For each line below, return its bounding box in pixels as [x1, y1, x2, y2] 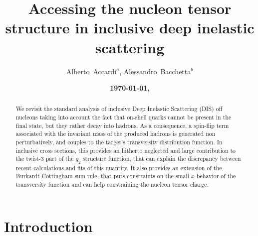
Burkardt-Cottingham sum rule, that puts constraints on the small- [15, 172, 191, 180]
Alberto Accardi [66, 66, 117, 76]
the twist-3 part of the [15, 154, 74, 163]
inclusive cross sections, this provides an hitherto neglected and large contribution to [15, 146, 236, 154]
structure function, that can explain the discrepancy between [82, 154, 241, 163]
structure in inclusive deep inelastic [5, 17, 255, 38]
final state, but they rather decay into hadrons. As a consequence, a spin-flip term [15, 121, 229, 129]
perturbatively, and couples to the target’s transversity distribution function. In [15, 138, 223, 146]
